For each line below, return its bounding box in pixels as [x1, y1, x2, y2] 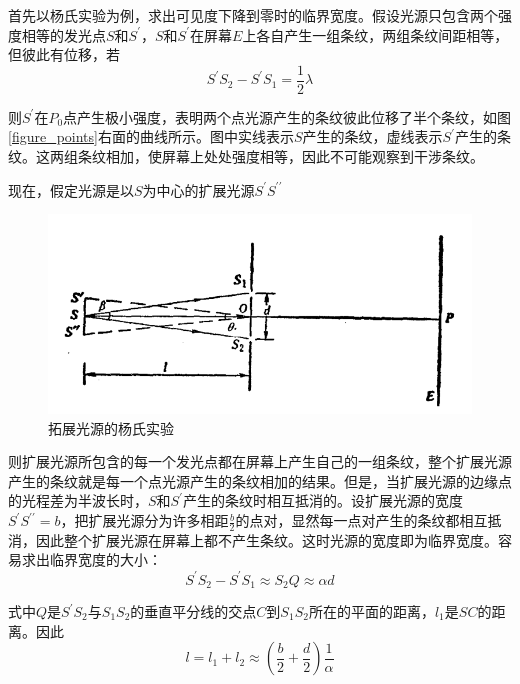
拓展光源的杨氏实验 [48, 417, 174, 438]
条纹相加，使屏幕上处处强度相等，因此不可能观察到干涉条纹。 [77, 146, 484, 167]
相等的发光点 [21, 24, 106, 45]
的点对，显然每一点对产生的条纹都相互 [235, 510, 488, 531]
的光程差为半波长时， [8, 490, 148, 511]
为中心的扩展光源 [142, 179, 255, 200]
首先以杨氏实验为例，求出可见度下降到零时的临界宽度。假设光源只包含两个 [8, 5, 498, 25]
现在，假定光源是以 [8, 179, 134, 200]
